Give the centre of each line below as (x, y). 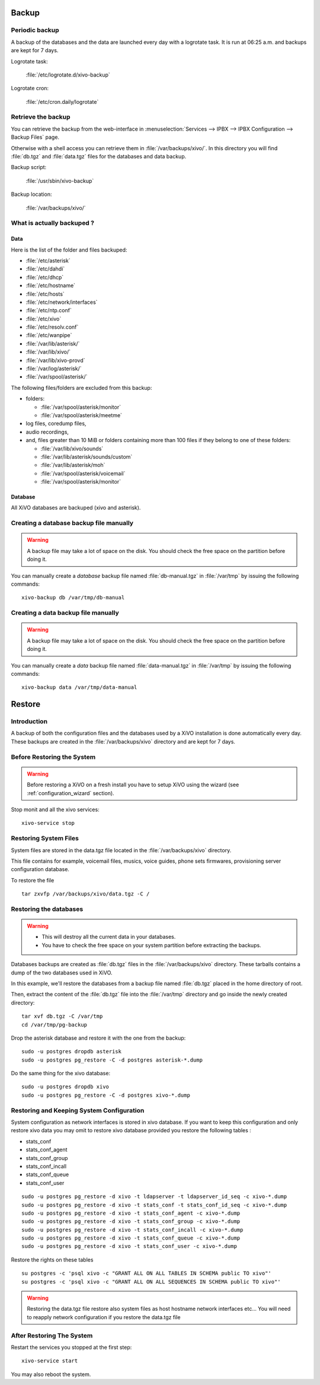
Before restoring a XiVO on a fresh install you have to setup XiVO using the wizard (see (133, 785)
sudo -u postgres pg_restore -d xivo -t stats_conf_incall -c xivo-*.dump (132, 1230)
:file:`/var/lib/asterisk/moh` (73, 465)
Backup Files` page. (35, 137)
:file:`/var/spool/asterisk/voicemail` (83, 473)
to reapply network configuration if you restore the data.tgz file (104, 1317)
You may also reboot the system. (51, 1374)
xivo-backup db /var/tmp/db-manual (73, 598)
